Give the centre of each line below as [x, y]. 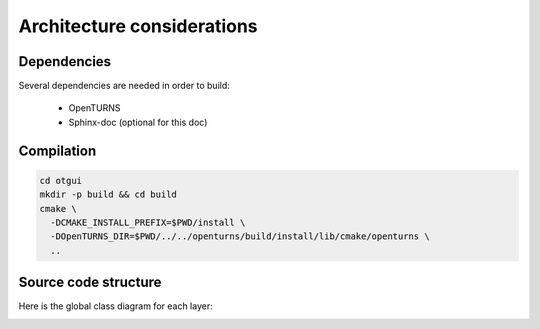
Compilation [57, 150]
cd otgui [61, 180]
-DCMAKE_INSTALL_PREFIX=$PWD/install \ [148, 223]
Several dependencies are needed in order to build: [124, 86]
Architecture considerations [138, 26]
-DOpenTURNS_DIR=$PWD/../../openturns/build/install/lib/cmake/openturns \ [240, 236]
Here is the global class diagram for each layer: [116, 306]
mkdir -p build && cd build [108, 194]
